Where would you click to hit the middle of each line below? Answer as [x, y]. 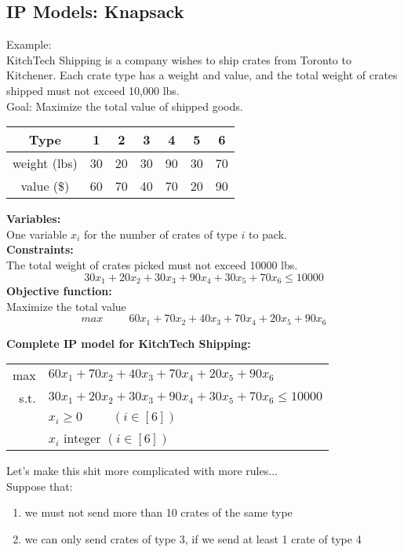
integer [82, 438]
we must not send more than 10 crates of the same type [158, 512]
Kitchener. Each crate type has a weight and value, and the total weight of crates [202, 75]
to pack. [268, 234]
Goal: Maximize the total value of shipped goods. [125, 106]
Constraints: [40, 249]
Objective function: [59, 291]
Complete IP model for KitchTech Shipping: [129, 343]
